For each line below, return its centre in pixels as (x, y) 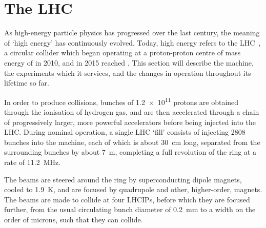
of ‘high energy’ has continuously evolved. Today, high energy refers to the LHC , (132, 42)
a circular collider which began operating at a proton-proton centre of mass (122, 53)
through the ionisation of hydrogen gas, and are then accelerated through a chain (132, 111)
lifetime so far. (27, 83)
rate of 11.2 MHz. (33, 162)
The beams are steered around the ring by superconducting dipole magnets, (123, 179)
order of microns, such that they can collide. (74, 219)
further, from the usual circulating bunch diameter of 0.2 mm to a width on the (130, 209)
